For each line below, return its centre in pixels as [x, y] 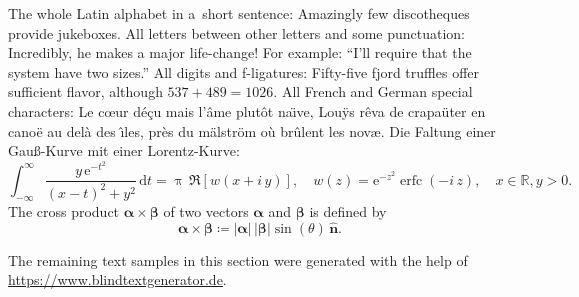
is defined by [348, 210]
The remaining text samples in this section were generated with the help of [238, 259]
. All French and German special [373, 91]
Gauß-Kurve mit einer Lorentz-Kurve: [124, 150]
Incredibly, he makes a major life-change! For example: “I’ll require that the [240, 52]
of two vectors [206, 210]
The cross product [64, 210]
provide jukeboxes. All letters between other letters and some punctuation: [237, 32]
